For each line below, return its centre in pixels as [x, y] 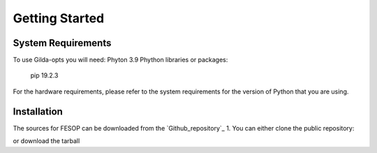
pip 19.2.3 [44, 75]
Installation [38, 111]
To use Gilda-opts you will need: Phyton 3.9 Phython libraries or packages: [120, 60]
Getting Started [59, 18]
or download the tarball [46, 141]
